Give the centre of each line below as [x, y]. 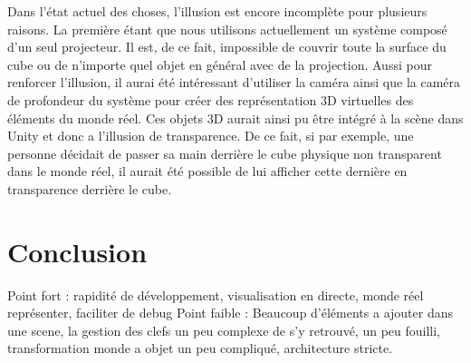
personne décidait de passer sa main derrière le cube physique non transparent [225, 153]
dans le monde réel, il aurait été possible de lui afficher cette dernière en [207, 171]
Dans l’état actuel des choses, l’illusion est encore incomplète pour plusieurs [217, 11]
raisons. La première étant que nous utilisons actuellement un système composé [227, 29]
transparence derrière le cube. [90, 188]
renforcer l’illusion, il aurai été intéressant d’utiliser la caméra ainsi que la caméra [234, 82]
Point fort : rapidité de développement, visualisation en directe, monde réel [216, 294]
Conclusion [77, 251]
